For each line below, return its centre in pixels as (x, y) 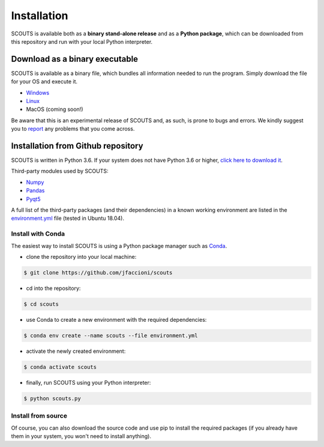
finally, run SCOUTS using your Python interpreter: (88, 382)
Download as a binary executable (74, 59)
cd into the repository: (53, 288)
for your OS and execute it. (44, 81)
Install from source (39, 416)
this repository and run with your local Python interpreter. (82, 41)
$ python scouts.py (52, 398)
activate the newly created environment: (76, 351)
